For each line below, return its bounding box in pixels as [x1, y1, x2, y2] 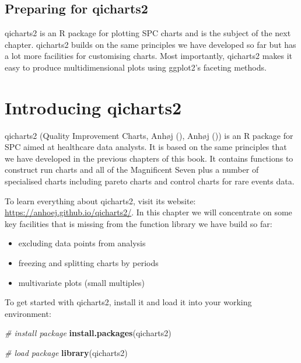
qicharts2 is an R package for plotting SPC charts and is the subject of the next [5, 27, 291, 39]
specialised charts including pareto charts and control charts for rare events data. [5, 175, 295, 187]
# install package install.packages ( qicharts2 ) [5, 327, 171, 339]
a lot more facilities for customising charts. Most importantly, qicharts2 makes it [5, 50, 293, 62]
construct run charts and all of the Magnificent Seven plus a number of [5, 163, 259, 176]
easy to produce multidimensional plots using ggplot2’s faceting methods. [5, 61, 267, 73]
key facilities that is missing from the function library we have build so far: [5, 217, 272, 229]
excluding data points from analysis [18, 237, 146, 249]
